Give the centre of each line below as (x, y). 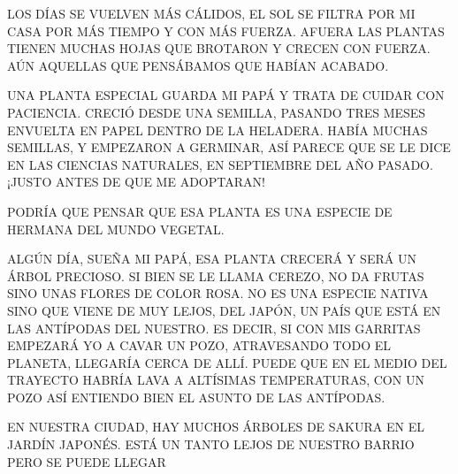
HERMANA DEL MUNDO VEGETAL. (116, 229)
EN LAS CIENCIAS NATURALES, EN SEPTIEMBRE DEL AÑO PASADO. (220, 164)
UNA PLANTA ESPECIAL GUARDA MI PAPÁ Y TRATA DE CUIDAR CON (226, 95)
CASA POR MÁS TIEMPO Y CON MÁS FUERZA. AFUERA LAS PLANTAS (226, 31)
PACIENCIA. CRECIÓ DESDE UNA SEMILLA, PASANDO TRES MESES (217, 112)
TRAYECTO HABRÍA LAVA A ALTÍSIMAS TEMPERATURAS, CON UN (216, 380)
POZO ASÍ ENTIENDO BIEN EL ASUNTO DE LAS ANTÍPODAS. (196, 397)
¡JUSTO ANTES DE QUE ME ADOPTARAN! (136, 182)
